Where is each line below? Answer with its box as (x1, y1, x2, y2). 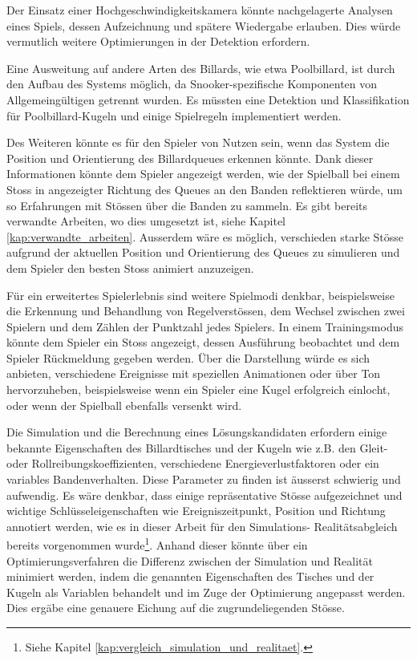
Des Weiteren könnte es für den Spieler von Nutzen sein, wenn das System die (6, 134, 390, 151)
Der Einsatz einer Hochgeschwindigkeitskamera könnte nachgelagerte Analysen (6, 2, 393, 18)
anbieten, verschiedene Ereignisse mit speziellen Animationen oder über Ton (6, 365, 381, 382)
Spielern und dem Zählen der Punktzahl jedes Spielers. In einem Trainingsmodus (6, 318, 403, 335)
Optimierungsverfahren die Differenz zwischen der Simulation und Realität (6, 552, 373, 569)
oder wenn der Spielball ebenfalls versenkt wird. (6, 396, 242, 413)
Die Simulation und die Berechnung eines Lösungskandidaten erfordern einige (6, 424, 387, 440)
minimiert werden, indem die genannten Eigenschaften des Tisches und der (6, 568, 374, 585)
